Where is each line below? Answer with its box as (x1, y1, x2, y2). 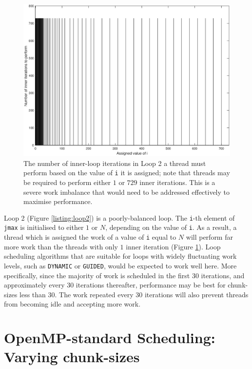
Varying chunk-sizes (4, 347, 140, 367)
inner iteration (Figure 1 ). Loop (126, 241, 221, 251)
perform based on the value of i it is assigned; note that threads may (23, 167, 230, 178)
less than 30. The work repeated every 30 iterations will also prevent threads (19, 289, 249, 299)
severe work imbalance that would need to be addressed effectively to (23, 186, 230, 197)
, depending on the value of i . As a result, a (105, 222, 237, 232)
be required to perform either (23, 177, 111, 187)
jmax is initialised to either (4, 222, 84, 232)
